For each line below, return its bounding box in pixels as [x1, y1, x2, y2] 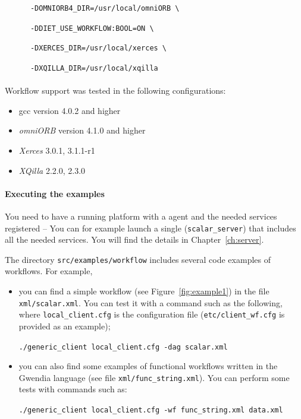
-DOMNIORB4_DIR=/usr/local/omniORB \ [30, 4, 180, 12]
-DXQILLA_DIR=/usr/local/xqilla [30, 64, 158, 72]
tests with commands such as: [18, 383, 127, 395]
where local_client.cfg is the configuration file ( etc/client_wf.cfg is [18, 308, 285, 320]
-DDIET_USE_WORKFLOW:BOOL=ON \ [30, 24, 154, 33]
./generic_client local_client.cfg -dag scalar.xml [18, 342, 228, 351]
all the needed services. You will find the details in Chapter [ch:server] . [5, 233, 264, 246]
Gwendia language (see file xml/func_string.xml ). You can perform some [18, 371, 290, 383]
